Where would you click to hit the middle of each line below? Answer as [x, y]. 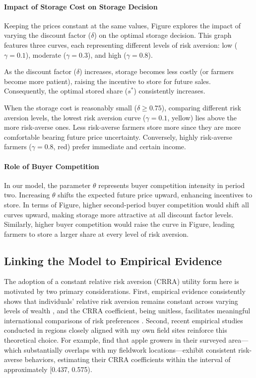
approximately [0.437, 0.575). [48, 369]
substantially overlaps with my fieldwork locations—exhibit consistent [130, 349]
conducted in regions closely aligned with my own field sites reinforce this [116, 330]
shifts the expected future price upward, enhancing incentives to [155, 195]
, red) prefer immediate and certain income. [120, 146]
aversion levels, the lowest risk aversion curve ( [75, 117]
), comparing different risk [201, 107]
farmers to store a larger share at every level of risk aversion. [96, 234]
